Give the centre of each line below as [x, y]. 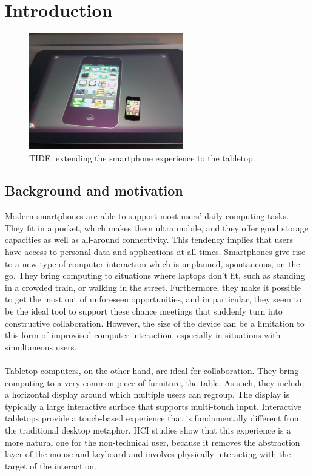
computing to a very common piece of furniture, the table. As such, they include [154, 382]
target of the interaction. [51, 465]
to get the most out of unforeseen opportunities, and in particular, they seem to [153, 299]
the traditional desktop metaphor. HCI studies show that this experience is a [148, 430]
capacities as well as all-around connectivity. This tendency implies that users [149, 240]
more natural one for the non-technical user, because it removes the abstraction [153, 442]
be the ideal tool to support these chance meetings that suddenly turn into [144, 311]
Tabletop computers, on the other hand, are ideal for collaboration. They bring [152, 371]
